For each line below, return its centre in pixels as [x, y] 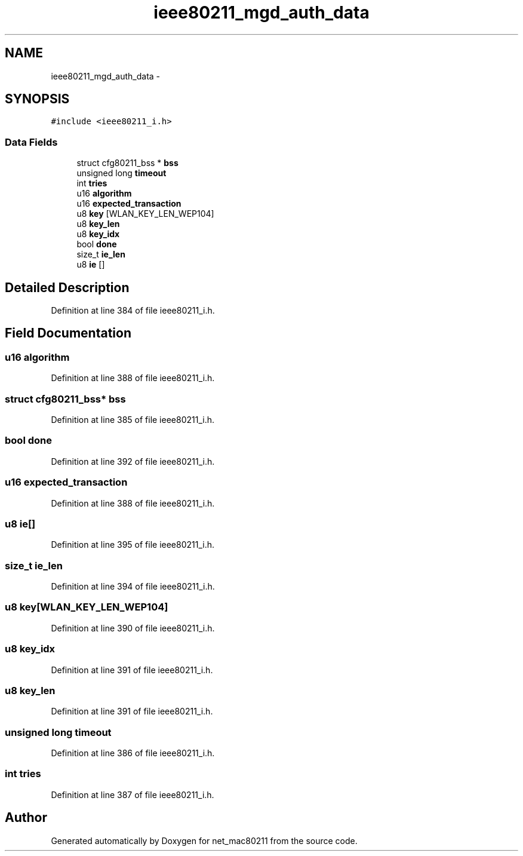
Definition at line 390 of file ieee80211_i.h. [133, 628]
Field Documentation [68, 333]
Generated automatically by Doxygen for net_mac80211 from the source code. [204, 840]
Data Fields [31, 142]
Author [26, 818]
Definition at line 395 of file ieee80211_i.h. [133, 545]
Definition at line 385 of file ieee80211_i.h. [133, 420]
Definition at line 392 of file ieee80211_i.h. [133, 461]
